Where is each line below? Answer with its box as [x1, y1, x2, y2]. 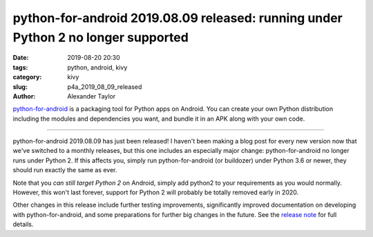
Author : [12, 92, 36, 100]
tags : [12, 63, 28, 72]
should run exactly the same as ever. [12, 166, 117, 174]
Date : [12, 54, 29, 62]
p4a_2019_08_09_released [67, 83, 142, 91]
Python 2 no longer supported [12, 30, 189, 45]
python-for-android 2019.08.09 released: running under [12, 10, 343, 25]
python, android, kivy [67, 63, 128, 72]
